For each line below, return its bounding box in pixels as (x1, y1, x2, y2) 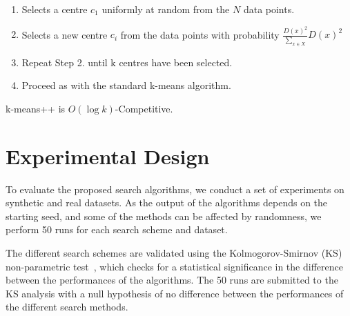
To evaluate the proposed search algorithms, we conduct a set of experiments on (6, 181, 344, 196)
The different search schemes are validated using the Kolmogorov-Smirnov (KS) (6, 246, 342, 260)
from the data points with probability (120, 27, 280, 41)
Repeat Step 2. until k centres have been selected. (21, 55, 233, 69)
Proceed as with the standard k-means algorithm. (21, 78, 231, 92)
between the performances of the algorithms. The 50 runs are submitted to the (6, 273, 338, 287)
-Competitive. (115, 101, 173, 115)
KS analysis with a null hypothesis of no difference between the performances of (6, 286, 344, 300)
